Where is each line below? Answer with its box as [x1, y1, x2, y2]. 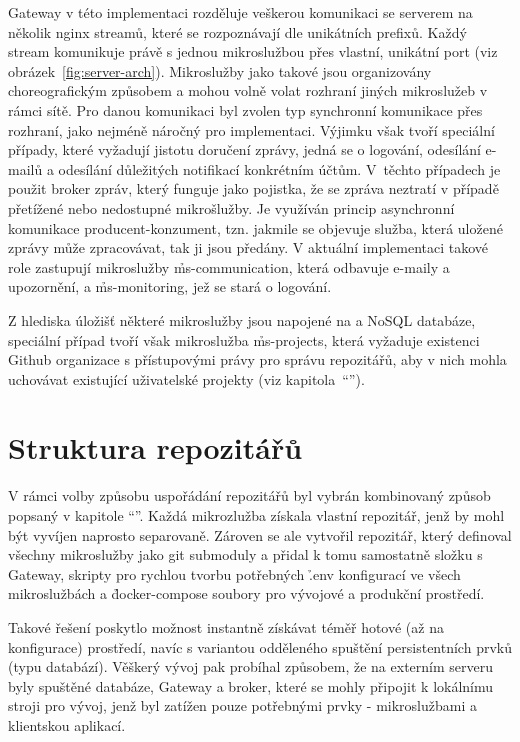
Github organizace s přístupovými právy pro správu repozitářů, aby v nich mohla [8, 349, 507, 370]
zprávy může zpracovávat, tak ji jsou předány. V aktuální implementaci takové [8, 237, 489, 258]
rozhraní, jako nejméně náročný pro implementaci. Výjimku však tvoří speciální [8, 119, 495, 140]
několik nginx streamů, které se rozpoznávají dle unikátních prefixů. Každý [8, 21, 467, 42]
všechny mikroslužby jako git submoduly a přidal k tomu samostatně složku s [8, 544, 483, 565]
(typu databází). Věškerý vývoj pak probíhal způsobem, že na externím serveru [8, 656, 493, 677]
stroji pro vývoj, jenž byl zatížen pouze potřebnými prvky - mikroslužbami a [8, 695, 477, 716]
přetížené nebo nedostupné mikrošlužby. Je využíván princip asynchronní [8, 197, 455, 218]
